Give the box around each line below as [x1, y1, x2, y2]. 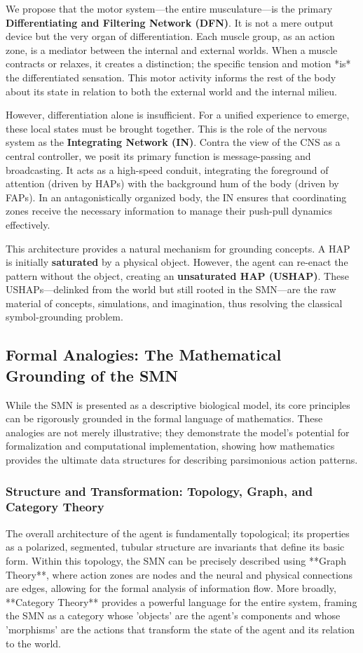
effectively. [6, 217, 50, 231]
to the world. [6, 635, 61, 650]
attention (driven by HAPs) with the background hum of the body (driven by [6, 176, 339, 191]
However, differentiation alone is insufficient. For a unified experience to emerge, [6, 107, 350, 122]
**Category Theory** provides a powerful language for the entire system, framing [6, 594, 357, 609]
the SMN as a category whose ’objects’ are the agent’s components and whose [6, 608, 341, 623]
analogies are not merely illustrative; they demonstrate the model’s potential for [6, 424, 350, 439]
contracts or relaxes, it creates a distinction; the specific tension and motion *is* [6, 56, 351, 71]
